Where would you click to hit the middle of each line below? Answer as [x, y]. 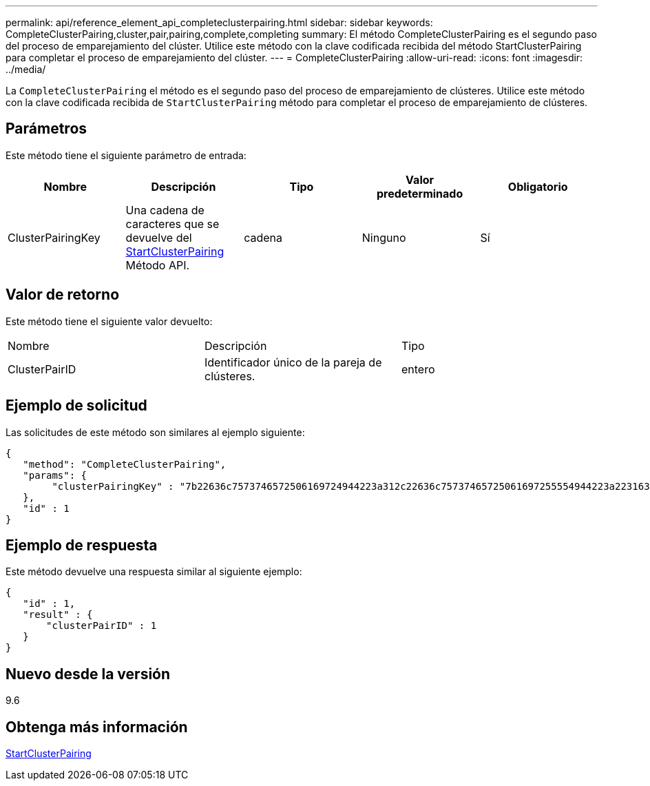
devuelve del [159, 237]
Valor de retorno [63, 295]
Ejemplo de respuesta [82, 545]
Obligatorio [538, 186]
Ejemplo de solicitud [76, 406]
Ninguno [384, 237]
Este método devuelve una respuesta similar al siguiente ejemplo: [154, 572]
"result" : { [58, 615]
